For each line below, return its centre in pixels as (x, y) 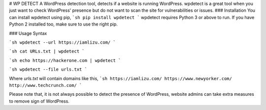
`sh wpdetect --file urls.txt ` (48, 69)
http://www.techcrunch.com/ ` (46, 85)
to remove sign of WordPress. (39, 101)
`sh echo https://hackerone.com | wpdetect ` (65, 60)
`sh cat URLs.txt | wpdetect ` (47, 51)
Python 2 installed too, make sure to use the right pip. (63, 24)
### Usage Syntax (28, 33)
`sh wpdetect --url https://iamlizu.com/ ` (62, 42)
